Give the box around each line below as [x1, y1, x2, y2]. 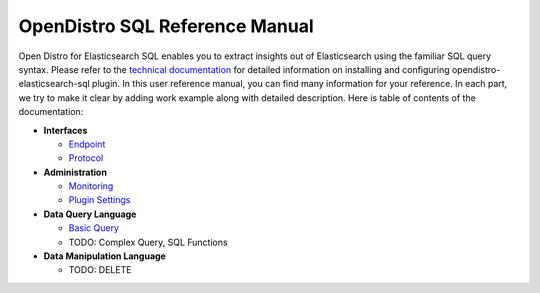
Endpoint [68, 138, 106, 150]
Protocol [68, 152, 104, 164]
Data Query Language [43, 208, 137, 220]
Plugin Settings [68, 194, 131, 206]
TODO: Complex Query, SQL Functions [68, 236, 229, 248]
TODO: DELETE [68, 264, 132, 276]
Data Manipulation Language [43, 250, 167, 262]
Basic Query [68, 222, 120, 234]
